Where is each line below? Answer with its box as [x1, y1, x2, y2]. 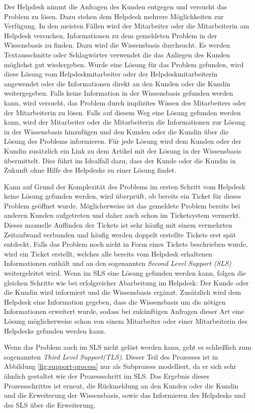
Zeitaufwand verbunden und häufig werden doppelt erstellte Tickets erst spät [4, 229, 236, 239]
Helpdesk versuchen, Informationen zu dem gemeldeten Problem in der [4, 30, 217, 40]
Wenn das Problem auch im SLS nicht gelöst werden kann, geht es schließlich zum [4, 342, 252, 352]
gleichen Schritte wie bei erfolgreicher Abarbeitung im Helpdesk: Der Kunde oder [4, 277, 249, 287]
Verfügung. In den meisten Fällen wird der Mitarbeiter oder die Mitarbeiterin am [4, 21, 249, 31]
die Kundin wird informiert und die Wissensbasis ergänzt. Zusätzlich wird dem [4, 287, 241, 297]
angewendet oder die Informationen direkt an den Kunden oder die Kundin [4, 78, 230, 88]
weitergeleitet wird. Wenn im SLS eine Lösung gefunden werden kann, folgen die [4, 268, 246, 278]
